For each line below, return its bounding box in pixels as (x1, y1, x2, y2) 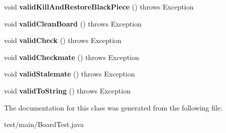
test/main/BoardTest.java (4, 119, 84, 129)
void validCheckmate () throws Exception (4, 51, 139, 62)
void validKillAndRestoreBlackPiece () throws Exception (4, 1, 194, 11)
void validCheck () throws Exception (4, 35, 122, 45)
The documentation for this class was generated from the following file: (4, 102, 222, 112)
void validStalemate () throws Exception (4, 68, 135, 79)
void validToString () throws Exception (4, 85, 131, 95)
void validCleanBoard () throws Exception (4, 18, 142, 28)
